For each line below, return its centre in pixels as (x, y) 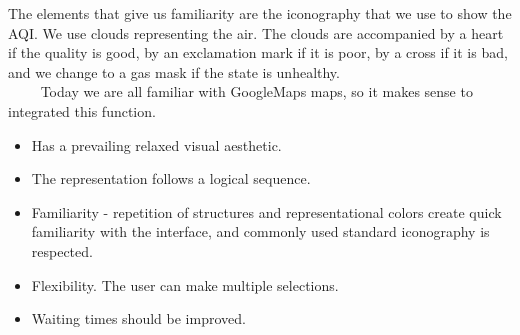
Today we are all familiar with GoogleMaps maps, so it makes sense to (256, 91)
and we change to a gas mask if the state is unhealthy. (174, 71)
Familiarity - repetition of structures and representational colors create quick (266, 211)
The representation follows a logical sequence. (171, 178)
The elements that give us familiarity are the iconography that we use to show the (260, 13)
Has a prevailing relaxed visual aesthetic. (156, 144)
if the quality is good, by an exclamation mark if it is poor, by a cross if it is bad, (258, 52)
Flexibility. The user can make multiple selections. (185, 284)
